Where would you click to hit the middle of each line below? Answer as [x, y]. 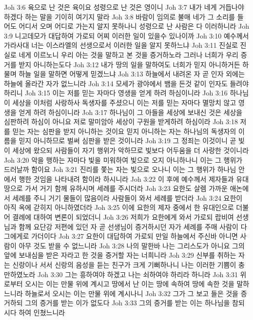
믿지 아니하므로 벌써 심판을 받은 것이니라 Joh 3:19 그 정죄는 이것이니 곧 [127, 141]
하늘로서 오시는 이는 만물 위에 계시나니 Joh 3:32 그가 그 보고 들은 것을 [132, 293]
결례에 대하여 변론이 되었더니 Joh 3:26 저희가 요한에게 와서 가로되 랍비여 [123, 217]
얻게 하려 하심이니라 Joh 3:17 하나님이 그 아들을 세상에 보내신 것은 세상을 [131, 112]
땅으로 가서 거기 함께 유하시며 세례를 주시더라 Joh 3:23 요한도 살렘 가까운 [116, 188]
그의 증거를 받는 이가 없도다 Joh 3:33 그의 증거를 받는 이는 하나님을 [127, 303]
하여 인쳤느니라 [42, 312]
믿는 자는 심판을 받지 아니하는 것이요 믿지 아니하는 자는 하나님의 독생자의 [124, 131]
